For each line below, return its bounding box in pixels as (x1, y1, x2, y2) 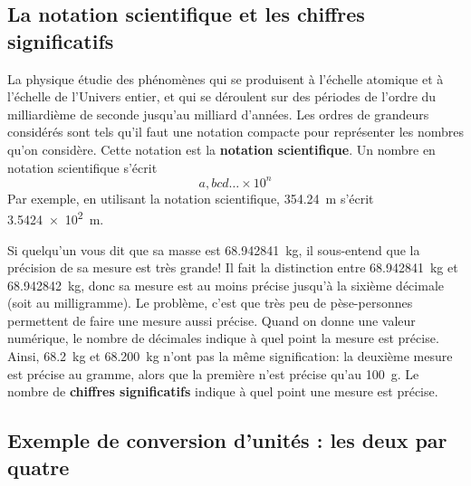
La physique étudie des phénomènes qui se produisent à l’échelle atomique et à (7, 69, 444, 88)
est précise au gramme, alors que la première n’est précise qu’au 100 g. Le (7, 364, 419, 383)
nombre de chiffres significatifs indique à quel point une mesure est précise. (7, 382, 438, 401)
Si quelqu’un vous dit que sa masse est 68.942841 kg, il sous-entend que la (7, 240, 420, 259)
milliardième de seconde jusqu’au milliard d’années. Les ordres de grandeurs (7, 104, 429, 123)
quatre (7, 453, 70, 481)
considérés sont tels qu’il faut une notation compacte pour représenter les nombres (7, 122, 464, 141)
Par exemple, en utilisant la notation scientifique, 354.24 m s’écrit (7, 188, 374, 207)
